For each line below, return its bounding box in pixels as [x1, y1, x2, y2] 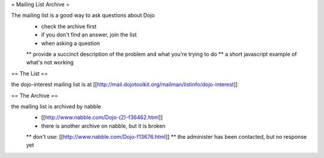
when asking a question [41, 39, 100, 47]
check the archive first [41, 23, 97, 30]
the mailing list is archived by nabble [11, 102, 101, 110]
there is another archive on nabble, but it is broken [41, 122, 166, 129]
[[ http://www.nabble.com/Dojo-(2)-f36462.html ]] [41, 114, 163, 121]
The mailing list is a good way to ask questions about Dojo [11, 12, 155, 19]
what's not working [26, 59, 74, 66]
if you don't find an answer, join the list [41, 31, 137, 38]
